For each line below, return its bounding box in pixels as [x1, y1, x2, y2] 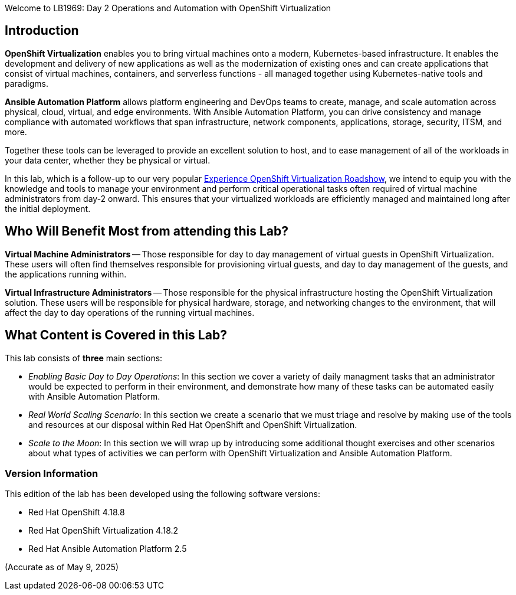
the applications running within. [5, 269, 127, 279]
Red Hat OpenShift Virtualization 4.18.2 [28, 525, 179, 536]
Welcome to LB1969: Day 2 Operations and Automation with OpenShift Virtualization [5, 3, 331, 13]
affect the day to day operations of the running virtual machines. [5, 307, 255, 318]
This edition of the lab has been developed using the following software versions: [5, 489, 320, 499]
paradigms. [5, 78, 48, 89]
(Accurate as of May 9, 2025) [5, 562, 119, 573]
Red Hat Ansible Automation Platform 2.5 [28, 544, 187, 554]
